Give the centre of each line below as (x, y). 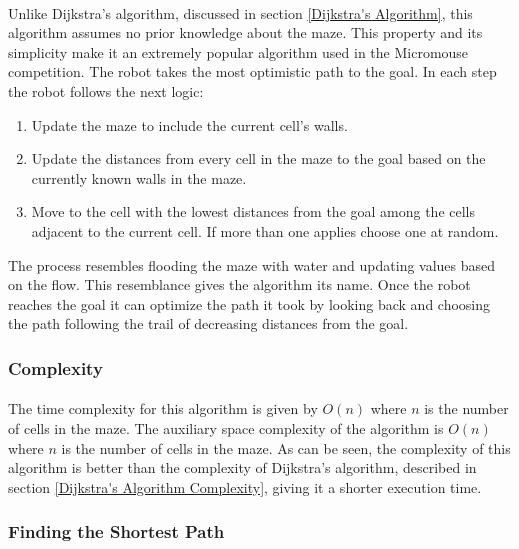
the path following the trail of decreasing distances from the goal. (208, 323)
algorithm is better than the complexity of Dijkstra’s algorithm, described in (242, 467)
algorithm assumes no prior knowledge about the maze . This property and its (245, 32)
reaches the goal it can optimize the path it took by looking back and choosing (249, 303)
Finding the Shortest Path (116, 531)
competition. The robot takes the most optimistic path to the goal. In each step (252, 71)
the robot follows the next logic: (106, 90)
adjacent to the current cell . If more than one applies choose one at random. (265, 230)
